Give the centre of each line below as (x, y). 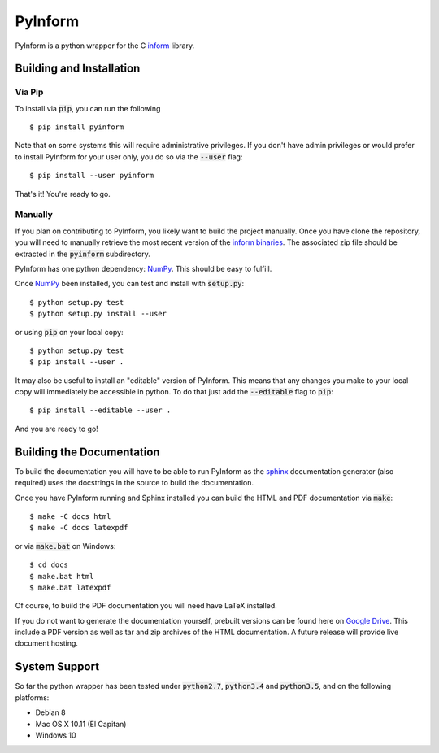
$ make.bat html (62, 576)
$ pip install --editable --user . (100, 410)
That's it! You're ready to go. (63, 194)
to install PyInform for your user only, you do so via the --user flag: (129, 157)
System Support (57, 667)
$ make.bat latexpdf (70, 587)
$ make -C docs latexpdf (79, 528)
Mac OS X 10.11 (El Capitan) (81, 724)
